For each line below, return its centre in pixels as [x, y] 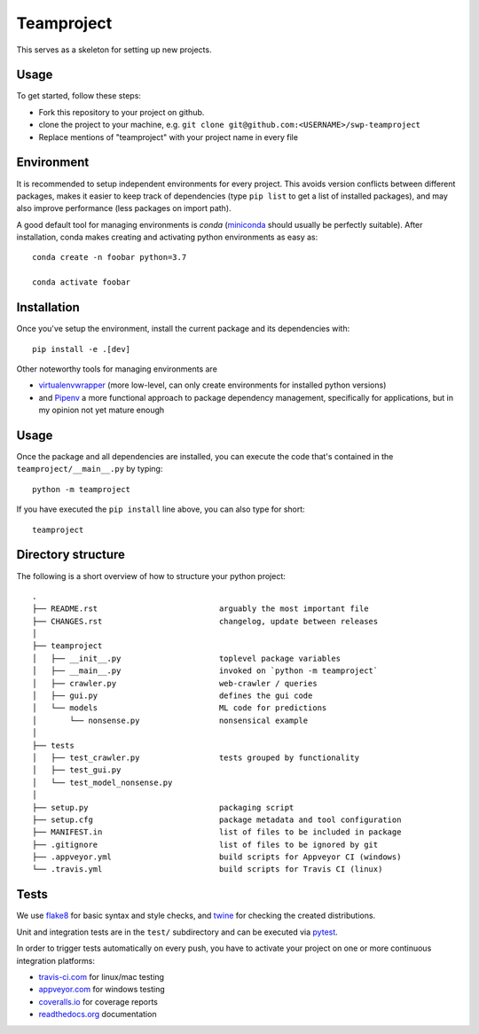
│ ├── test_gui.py [77, 770]
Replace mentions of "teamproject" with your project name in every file [169, 137]
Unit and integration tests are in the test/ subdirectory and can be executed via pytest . [177, 932]
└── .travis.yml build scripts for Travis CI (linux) [208, 869]
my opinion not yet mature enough [102, 410]
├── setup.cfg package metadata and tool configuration [217, 819]
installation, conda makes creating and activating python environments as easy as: [167, 237]
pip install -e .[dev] [82, 349]
